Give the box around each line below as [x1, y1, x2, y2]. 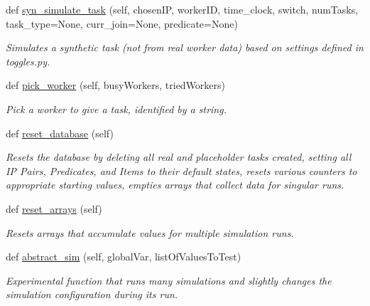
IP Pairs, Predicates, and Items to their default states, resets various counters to [6, 163, 357, 178]
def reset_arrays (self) [6, 201, 102, 216]
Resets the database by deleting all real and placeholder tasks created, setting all [6, 149, 352, 164]
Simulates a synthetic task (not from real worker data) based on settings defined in [6, 40, 364, 55]
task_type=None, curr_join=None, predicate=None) [6, 16, 238, 31]
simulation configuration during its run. [6, 287, 178, 302]
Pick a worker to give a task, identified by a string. [6, 101, 227, 116]
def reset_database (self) [6, 125, 114, 140]
